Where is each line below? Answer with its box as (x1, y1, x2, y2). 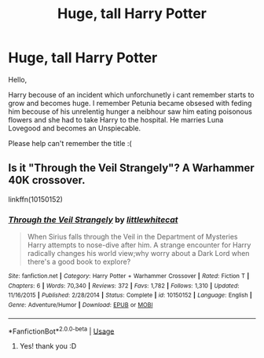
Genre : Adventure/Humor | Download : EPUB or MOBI (8, 301, 153, 309)
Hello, (8, 75, 27, 84)
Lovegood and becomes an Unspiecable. (8, 123, 141, 133)
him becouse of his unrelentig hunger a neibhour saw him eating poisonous (8, 107, 253, 116)
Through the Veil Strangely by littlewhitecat (8, 214, 178, 225)
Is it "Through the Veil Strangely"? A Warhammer (8, 162, 255, 175)
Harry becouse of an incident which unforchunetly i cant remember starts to (8, 89, 255, 99)
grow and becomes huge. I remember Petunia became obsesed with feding (8, 98, 252, 108)
